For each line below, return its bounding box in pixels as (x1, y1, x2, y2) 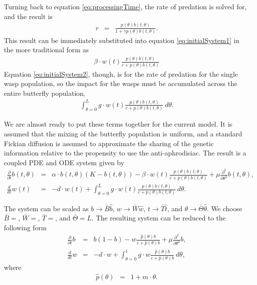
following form (4, 222, 47, 232)
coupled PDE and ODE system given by (4, 157, 124, 167)
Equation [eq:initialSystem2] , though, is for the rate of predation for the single (4, 68, 238, 79)
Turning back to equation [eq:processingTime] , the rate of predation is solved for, (4, 1, 247, 11)
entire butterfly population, (4, 88, 85, 98)
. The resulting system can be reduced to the (91, 213, 226, 223)
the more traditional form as (4, 44, 89, 55)
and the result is (4, 11, 53, 21)
